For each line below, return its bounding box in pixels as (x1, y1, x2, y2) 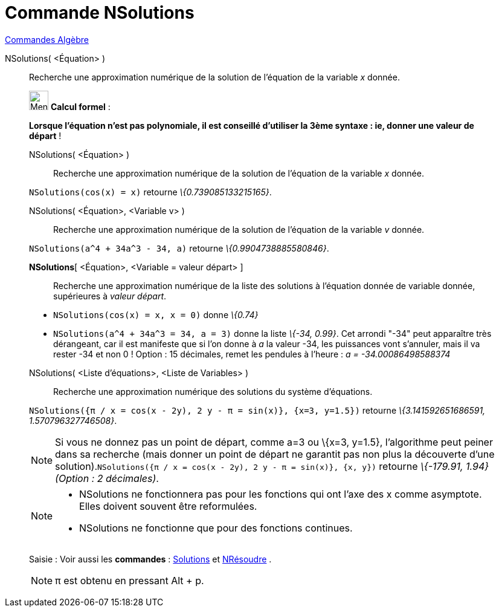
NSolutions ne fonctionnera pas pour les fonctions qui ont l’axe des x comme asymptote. (79, 487, 482, 500)
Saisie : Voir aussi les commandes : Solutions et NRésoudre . (29, 553, 272, 564)
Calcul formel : (50, 101, 111, 112)
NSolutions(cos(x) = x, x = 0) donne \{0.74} (53, 309, 259, 320)
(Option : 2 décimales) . (55, 472, 159, 484)
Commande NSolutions (5, 2, 195, 23)
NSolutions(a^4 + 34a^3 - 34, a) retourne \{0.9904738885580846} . (29, 243, 329, 253)
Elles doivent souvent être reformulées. (79, 500, 257, 512)
